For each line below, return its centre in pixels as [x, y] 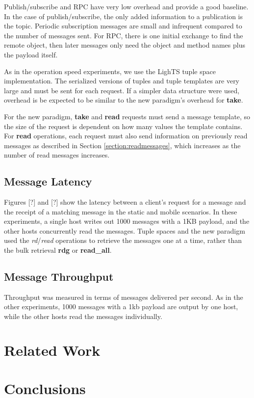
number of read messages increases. [57, 155]
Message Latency [48, 181]
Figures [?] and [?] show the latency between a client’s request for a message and [125, 202]
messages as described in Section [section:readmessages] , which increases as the [122, 145]
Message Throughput [59, 277]
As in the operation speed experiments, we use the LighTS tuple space [110, 71]
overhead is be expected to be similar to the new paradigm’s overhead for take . [124, 100]
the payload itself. [31, 54]
